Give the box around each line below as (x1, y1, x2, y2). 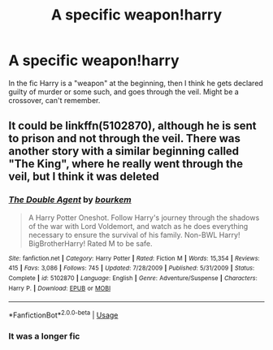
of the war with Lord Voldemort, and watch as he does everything (28, 221, 249, 231)
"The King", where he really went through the (8, 157, 244, 171)
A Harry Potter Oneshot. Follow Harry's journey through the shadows (28, 213, 260, 223)
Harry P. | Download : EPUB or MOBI (8, 284, 111, 292)
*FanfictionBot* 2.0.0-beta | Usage (8, 309, 119, 320)
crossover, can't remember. (8, 95, 101, 105)
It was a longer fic (8, 331, 80, 342)
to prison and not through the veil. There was (8, 132, 241, 145)
